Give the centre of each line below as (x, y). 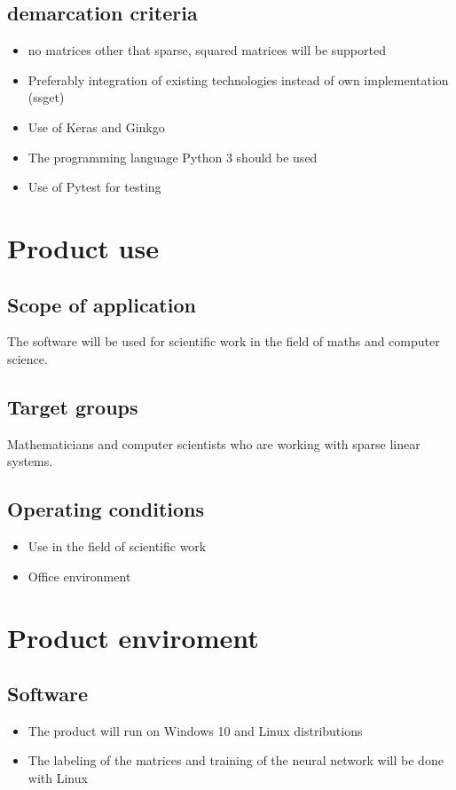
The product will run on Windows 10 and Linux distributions (195, 730)
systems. (30, 461)
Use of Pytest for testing (94, 187)
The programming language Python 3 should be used (173, 157)
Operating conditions (106, 509)
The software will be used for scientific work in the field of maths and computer (224, 341)
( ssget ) (46, 97)
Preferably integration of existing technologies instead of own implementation (238, 79)
